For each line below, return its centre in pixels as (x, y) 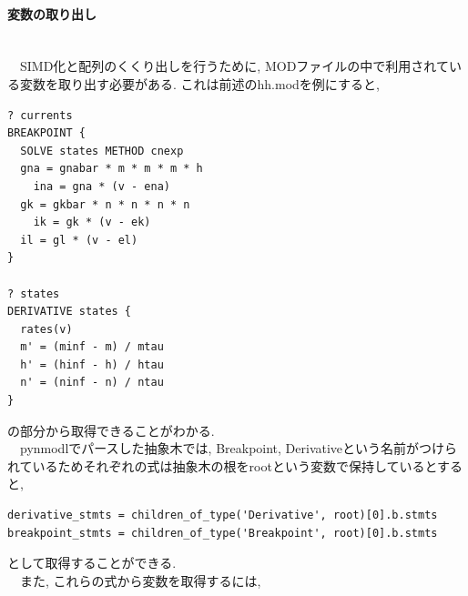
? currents (40, 115)
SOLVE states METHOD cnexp (102, 151)
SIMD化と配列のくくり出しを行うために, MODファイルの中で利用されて (234, 66)
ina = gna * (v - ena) (102, 186)
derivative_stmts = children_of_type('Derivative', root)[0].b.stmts (223, 515)
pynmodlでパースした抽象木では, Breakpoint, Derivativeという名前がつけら (239, 448)
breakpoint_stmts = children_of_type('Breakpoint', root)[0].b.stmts (223, 533)
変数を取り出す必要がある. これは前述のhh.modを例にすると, (199, 83)
